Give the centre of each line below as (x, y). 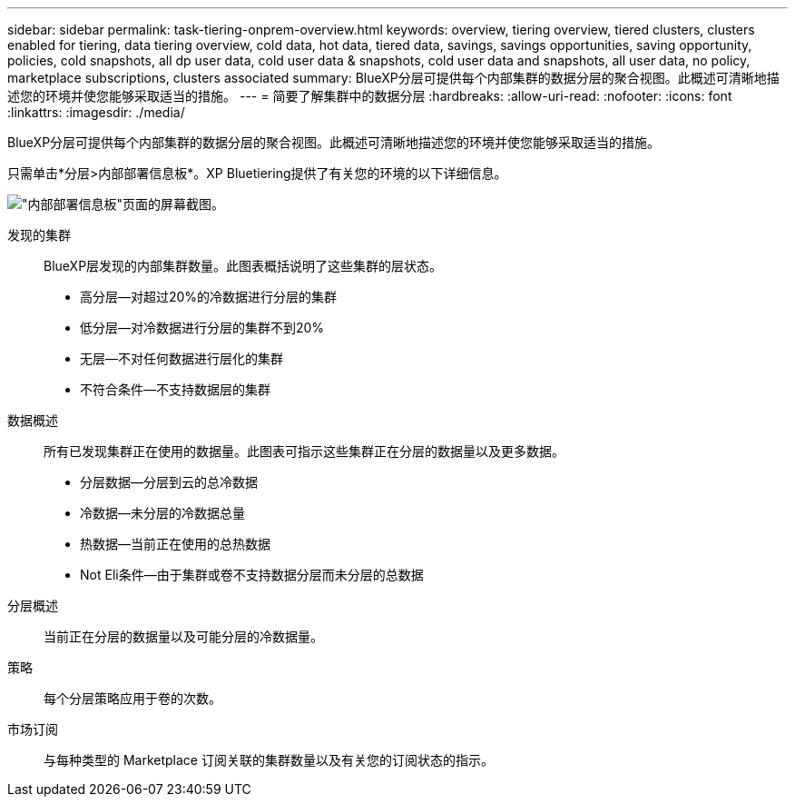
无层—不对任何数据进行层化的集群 (182, 358)
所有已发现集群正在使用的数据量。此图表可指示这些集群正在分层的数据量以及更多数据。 (304, 451)
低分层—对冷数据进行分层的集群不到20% (202, 328)
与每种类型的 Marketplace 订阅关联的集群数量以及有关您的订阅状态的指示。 (269, 760)
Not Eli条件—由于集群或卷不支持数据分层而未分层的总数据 (252, 575)
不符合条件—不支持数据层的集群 (175, 389)
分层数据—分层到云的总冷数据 (169, 482)
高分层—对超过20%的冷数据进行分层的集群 (209, 297)
